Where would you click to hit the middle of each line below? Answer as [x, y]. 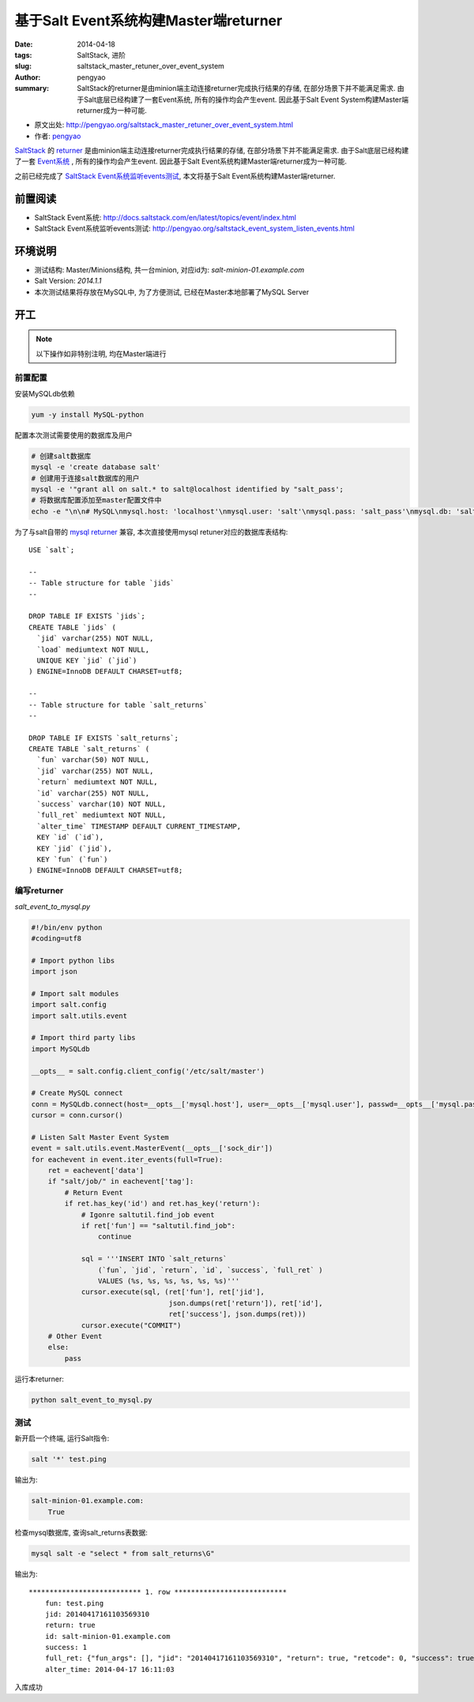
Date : [24, 44]
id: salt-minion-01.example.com [107, 1636]
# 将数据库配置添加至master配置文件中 [96, 500]
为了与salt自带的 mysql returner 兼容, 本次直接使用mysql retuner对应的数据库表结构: [151, 532]
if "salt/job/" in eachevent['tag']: [121, 1182]
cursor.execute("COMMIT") [131, 1325]
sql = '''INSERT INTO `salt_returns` [154, 1259]
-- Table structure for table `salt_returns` [118, 704]
